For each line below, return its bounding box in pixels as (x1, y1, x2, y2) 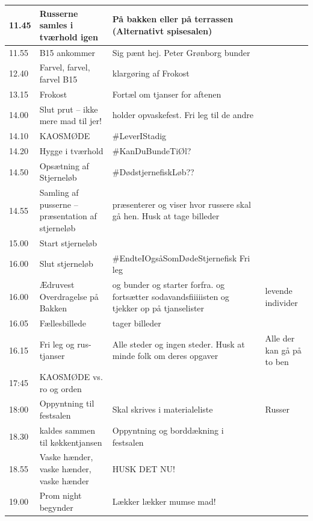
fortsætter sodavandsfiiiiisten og (112, 290, 229, 302)
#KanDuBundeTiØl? (112, 144, 191, 157)
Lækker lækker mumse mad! (112, 495, 216, 508)
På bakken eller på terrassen (112, 13, 234, 25)
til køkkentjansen (39, 435, 102, 448)
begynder (39, 501, 73, 513)
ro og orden (39, 382, 82, 395)
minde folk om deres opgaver (112, 349, 218, 362)
